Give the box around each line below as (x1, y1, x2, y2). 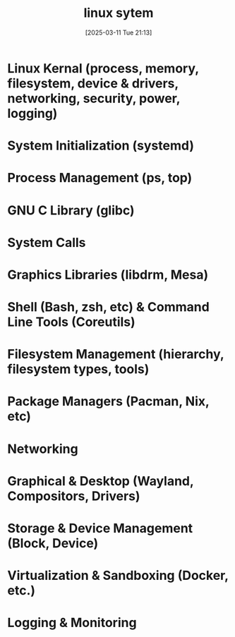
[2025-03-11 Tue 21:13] (85, 28, 152, 37)
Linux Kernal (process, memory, (7, 60, 199, 76)
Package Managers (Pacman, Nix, (7, 394, 210, 410)
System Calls (7, 234, 86, 250)
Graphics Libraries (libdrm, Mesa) (7, 267, 209, 283)
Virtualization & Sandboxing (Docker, (7, 568, 229, 583)
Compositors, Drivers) (7, 488, 140, 504)
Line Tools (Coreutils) (7, 314, 135, 330)
